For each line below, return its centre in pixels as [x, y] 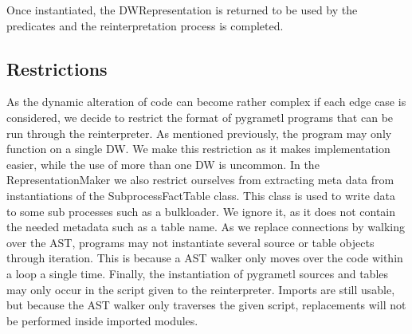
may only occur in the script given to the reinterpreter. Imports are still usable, [201, 289]
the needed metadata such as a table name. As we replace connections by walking [206, 227]
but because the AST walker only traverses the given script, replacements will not [206, 305]
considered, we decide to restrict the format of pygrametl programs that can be [200, 117]
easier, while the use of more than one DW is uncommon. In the [163, 164]
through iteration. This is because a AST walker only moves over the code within [205, 258]
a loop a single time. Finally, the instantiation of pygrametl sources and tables [198, 273]
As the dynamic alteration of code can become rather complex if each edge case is [206, 102]
